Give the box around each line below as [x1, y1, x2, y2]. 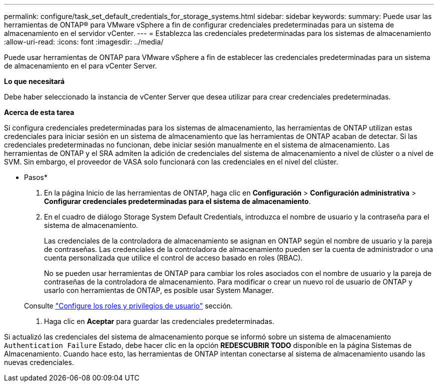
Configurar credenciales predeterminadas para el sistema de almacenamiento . [44, 197, 311, 205]
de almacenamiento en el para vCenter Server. [4, 61, 157, 70]
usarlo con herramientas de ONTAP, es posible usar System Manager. [44, 286, 274, 294]
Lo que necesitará [4, 77, 65, 85]
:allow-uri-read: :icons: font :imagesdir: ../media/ [4, 37, 163, 46]
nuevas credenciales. [4, 358, 74, 366]
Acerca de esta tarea [4, 108, 74, 116]
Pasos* [24, 173, 47, 181]
